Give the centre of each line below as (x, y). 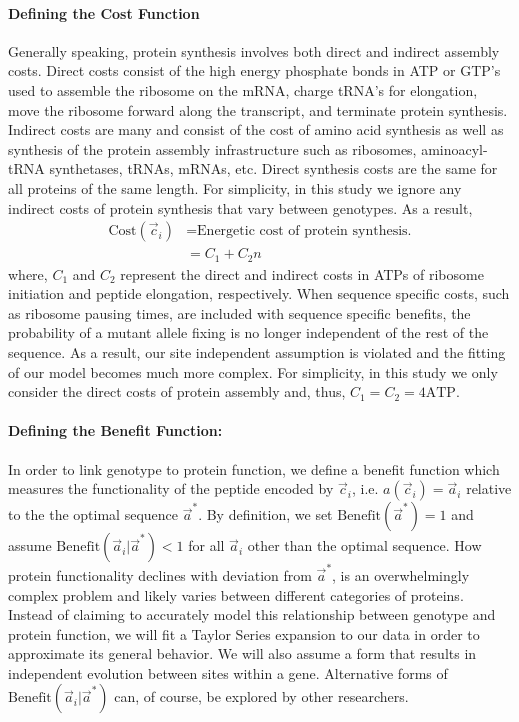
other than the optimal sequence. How (364, 545)
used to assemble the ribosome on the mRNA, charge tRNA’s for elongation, (243, 89)
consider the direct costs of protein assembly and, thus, (177, 391)
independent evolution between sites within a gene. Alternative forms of (228, 672)
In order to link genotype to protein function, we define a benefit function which (254, 468)
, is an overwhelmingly (401, 574)
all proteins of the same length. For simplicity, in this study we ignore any (235, 187)
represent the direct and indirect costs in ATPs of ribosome (302, 273)
